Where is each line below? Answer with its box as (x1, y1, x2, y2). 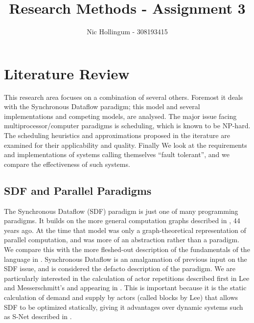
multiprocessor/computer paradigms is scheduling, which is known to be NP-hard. (4, 120, 251, 131)
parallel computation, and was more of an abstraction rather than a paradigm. (4, 234, 240, 245)
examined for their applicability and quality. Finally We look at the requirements (4, 139, 247, 150)
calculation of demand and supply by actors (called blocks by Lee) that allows (4, 292, 238, 302)
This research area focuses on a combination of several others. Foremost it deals (4, 92, 243, 102)
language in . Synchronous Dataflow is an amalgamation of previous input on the (4, 254, 247, 264)
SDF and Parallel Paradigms (4, 183, 152, 198)
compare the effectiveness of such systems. (4, 159, 130, 169)
